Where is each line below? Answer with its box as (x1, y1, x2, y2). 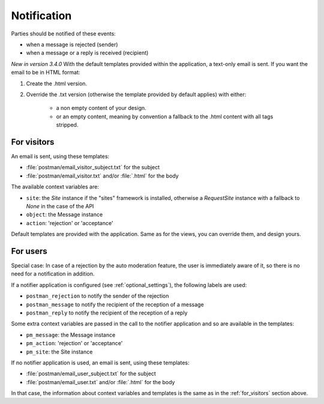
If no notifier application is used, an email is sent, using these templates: (11, 359, 190, 366)
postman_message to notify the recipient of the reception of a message (26, 301, 204, 308)
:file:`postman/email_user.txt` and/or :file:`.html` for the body (26, 378, 175, 385)
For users (11, 246, 47, 256)
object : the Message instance (26, 211, 103, 219)
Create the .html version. (26, 80, 87, 87)
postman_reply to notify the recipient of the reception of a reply (26, 309, 188, 316)
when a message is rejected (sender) (26, 41, 118, 48)
